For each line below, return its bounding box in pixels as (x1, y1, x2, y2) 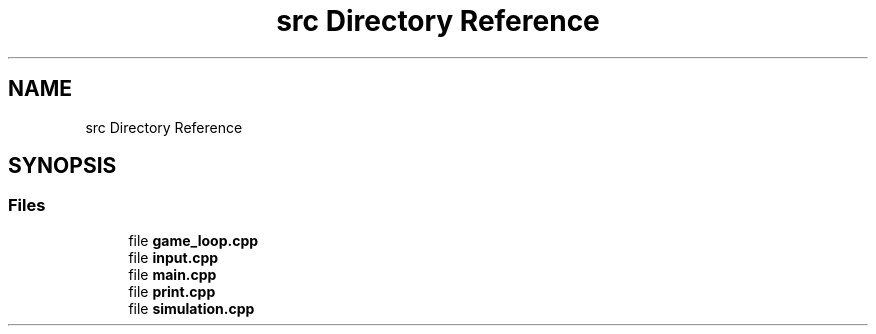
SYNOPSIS (8, 153, 117, 179)
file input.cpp (128, 248, 219, 266)
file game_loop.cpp (128, 231, 259, 249)
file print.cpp (128, 282, 216, 300)
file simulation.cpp (128, 299, 255, 317)
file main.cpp (128, 265, 217, 283)
